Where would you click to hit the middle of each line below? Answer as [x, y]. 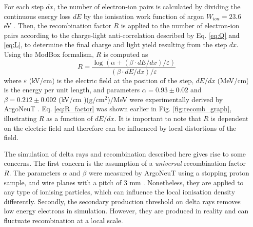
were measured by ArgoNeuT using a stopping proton [169, 172]
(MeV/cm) [233, 80]
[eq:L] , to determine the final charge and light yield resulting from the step [116, 44]
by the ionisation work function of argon [144, 16]
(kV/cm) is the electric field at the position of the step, [111, 80]
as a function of [69, 118]
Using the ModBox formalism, [49, 54]
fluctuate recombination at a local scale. [64, 220]
